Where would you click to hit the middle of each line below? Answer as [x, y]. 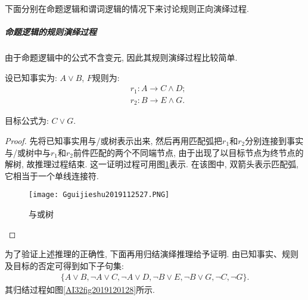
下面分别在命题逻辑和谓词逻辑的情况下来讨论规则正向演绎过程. [127, 8]
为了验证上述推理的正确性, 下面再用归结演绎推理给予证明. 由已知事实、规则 [152, 254]
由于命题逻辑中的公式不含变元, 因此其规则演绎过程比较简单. [121, 57]
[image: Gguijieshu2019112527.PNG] [99, 195]
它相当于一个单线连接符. [52, 175]
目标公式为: [27, 121]
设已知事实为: [31, 77]
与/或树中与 [28, 152]
